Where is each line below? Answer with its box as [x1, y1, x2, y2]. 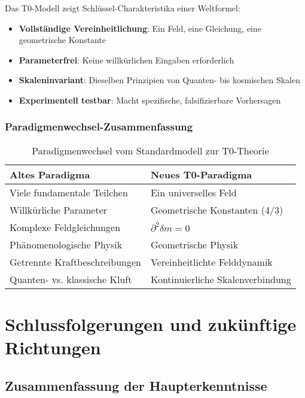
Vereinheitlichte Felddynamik [150, 254, 273, 269]
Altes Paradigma [10, 167, 90, 181]
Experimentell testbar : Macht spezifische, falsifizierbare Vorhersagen [19, 93, 281, 106]
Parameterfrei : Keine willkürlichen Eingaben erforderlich [19, 53, 234, 66]
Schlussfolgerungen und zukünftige [5, 311, 297, 336]
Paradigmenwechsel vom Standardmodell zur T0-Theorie [32, 143, 269, 157]
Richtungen [5, 335, 101, 360]
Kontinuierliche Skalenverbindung [150, 272, 291, 286]
